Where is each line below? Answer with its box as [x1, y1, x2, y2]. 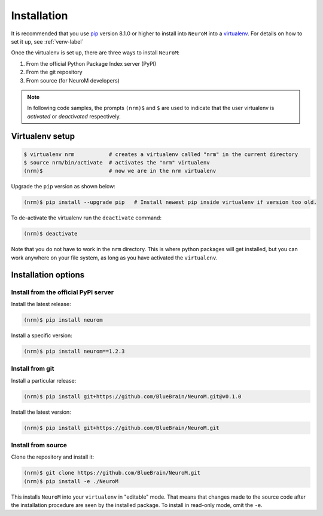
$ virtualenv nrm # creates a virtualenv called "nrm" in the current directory [23, 151, 298, 158]
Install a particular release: [11, 377, 77, 384]
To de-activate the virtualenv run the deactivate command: [11, 214, 161, 221]
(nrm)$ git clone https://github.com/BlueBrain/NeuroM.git [23, 469, 200, 477]
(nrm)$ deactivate [23, 230, 78, 237]
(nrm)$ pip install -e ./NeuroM [23, 478, 119, 484]
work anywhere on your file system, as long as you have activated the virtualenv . [11, 254, 218, 261]
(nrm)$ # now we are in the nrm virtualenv [23, 167, 217, 175]
